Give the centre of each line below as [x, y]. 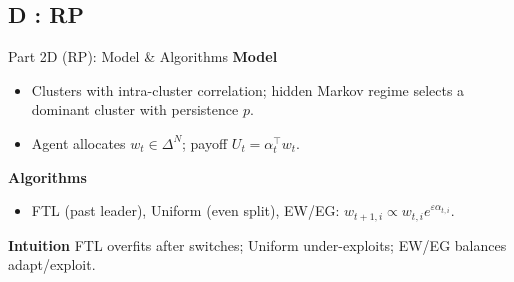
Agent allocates [78, 142]
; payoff [205, 142]
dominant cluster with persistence [135, 109]
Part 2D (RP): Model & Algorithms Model [143, 56]
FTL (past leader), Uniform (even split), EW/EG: [185, 210]
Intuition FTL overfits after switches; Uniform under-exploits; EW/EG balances [257, 244]
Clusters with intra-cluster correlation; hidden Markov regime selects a [248, 89]
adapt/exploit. [52, 264]
